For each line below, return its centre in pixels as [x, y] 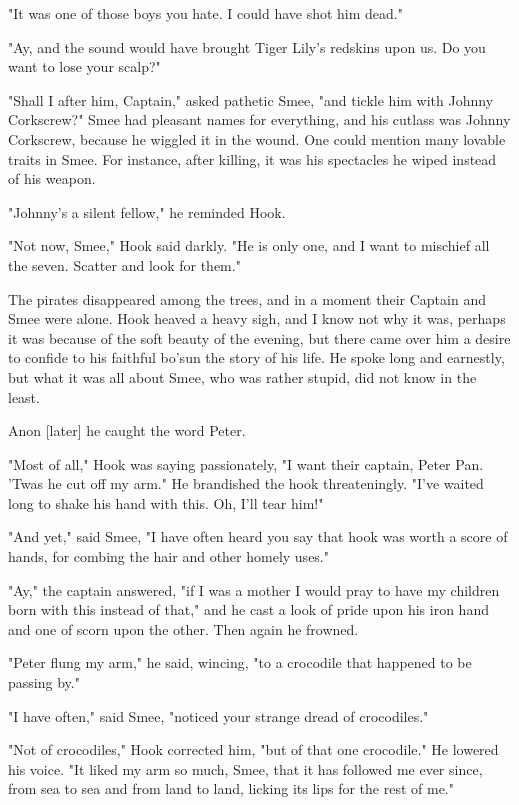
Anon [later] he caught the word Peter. [127, 430]
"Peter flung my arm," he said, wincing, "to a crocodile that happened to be [240, 662]
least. [24, 396]
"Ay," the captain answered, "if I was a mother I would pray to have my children [254, 589]
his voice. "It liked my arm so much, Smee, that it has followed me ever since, [245, 768]
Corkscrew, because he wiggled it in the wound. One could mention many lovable [257, 138]
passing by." [44, 682]
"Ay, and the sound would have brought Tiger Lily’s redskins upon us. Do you [247, 46]
